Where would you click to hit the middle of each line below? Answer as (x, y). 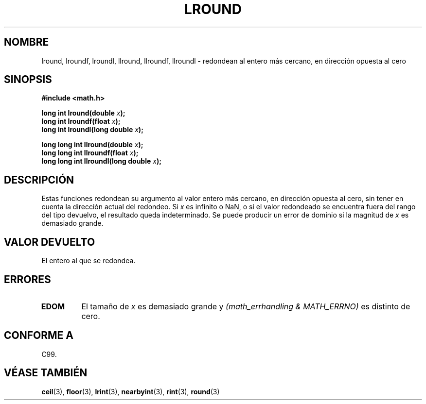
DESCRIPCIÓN (39, 180)
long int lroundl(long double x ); (92, 130)
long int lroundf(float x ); (81, 121)
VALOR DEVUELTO (50, 242)
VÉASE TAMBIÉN (46, 373)
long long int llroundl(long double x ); (101, 161)
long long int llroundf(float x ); (90, 153)
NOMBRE (27, 42)
